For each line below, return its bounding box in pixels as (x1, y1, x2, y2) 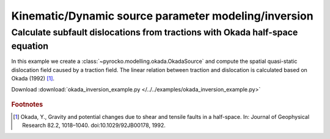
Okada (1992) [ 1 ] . (11, 75, 55, 82)
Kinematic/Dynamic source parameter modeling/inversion (11, 9, 314, 23)
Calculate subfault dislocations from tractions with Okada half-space (11, 27, 298, 38)
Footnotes (11, 100, 43, 109)
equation (11, 40, 49, 52)
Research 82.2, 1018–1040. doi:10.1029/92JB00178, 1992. (22, 122, 166, 129)
